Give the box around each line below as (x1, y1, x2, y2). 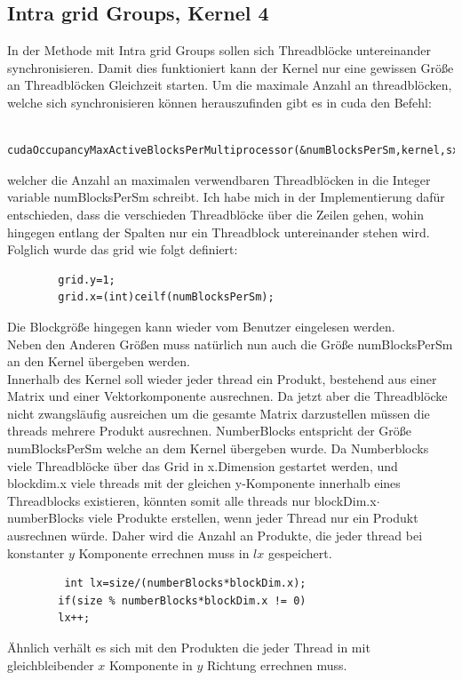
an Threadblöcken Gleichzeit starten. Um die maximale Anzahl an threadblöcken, (7, 76, 452, 94)
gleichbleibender (7, 655, 94, 674)
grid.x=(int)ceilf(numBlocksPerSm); (58, 291, 275, 304)
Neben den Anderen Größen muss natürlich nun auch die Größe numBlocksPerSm (7, 334, 453, 353)
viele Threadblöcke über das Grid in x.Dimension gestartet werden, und (7, 456, 398, 475)
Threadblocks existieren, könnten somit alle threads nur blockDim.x (7, 491, 377, 509)
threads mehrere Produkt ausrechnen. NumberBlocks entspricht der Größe (7, 421, 411, 440)
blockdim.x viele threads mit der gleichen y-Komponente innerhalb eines (7, 474, 401, 492)
